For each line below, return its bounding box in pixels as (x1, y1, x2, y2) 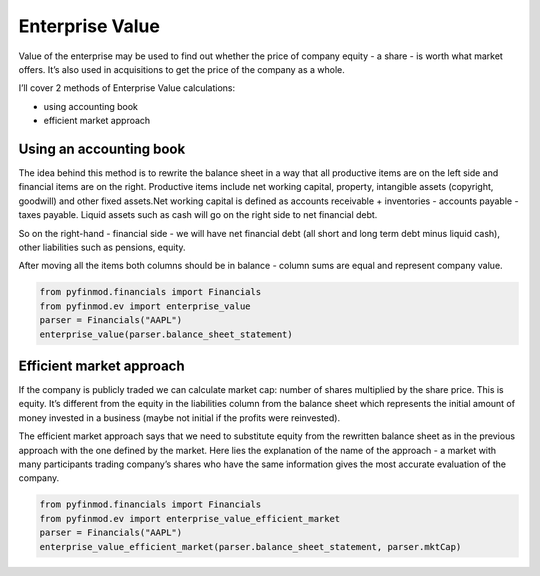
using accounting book (43, 100, 139, 112)
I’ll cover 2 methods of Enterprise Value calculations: (18, 82, 235, 94)
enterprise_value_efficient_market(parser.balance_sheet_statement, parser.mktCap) (39, 541, 462, 552)
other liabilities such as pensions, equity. (18, 241, 186, 253)
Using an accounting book (18, 140, 186, 157)
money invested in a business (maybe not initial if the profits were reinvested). (18, 411, 340, 424)
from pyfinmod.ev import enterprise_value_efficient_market (39, 513, 341, 524)
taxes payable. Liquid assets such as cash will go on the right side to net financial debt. (18, 209, 378, 221)
